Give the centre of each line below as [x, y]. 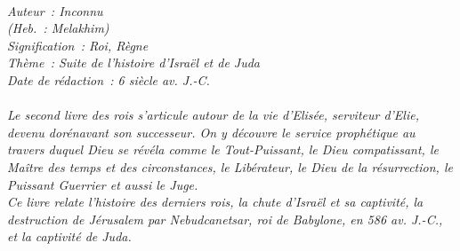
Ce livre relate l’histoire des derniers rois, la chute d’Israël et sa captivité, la [215, 202]
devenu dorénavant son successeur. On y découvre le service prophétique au [211, 132]
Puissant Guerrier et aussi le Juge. [103, 184]
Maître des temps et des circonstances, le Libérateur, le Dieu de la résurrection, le [230, 166]
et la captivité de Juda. [69, 236]
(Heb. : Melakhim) [58, 28]
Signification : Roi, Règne [78, 45]
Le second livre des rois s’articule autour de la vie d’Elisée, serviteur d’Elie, [213, 115]
